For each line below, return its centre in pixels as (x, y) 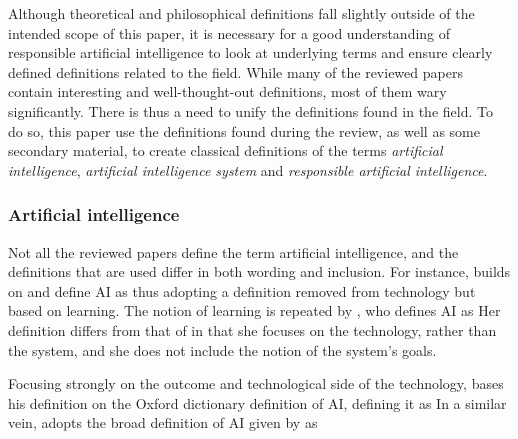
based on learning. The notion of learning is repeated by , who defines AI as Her (254, 310)
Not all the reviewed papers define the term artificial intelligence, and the (233, 251)
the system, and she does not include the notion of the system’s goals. (222, 349)
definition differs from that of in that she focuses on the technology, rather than (252, 329)
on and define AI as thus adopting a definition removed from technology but (242, 290)
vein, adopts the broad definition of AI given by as (163, 422)
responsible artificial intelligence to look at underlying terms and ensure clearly (250, 52)
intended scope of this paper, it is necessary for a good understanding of (229, 32)
